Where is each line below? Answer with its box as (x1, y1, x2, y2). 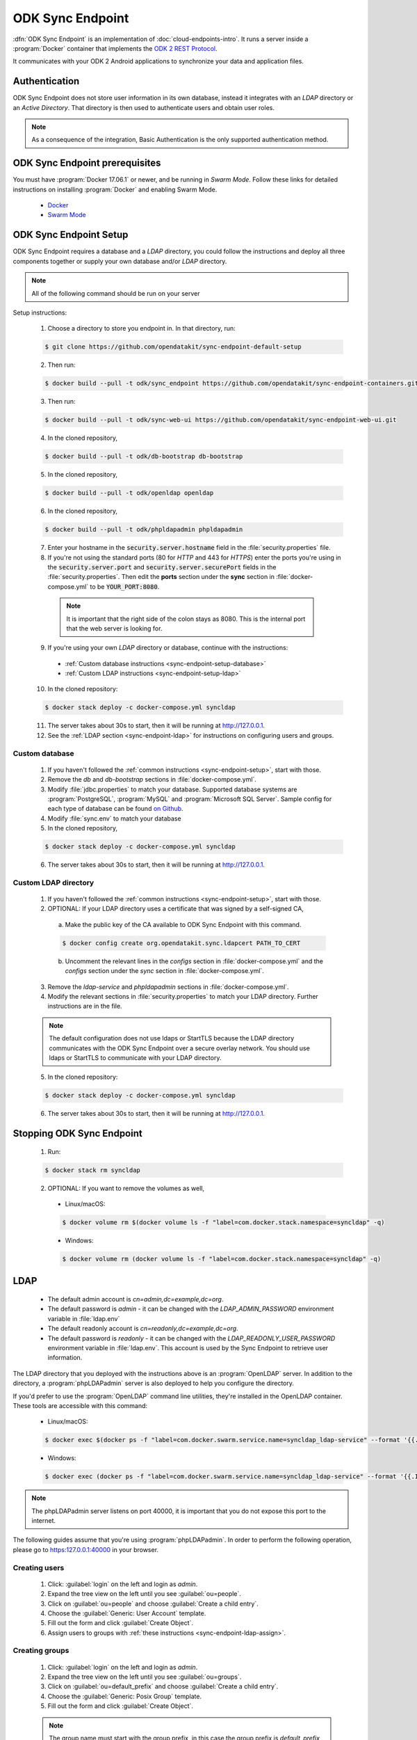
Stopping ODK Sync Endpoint (13, 1128, 142, 1139)
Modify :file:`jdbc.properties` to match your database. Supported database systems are (47, 785, 297, 793)
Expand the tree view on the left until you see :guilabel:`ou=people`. (47, 1590, 241, 1598)
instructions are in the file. (47, 1002, 122, 1011)
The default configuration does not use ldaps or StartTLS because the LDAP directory (49, 1034, 295, 1043)
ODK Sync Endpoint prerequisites (13, 157, 161, 169)
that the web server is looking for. (66, 624, 163, 633)
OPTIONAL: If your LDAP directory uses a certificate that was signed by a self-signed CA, (47, 905, 304, 913)
